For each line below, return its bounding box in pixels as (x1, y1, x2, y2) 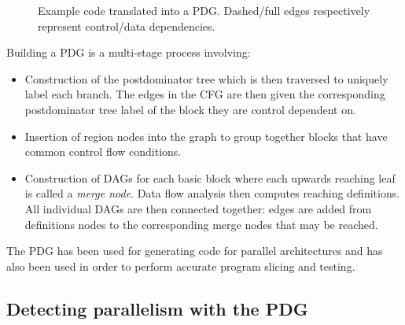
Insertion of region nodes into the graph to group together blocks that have (24, 127, 388, 144)
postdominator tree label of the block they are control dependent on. (24, 101, 356, 117)
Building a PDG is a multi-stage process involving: (6, 44, 251, 61)
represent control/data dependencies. (38, 17, 215, 34)
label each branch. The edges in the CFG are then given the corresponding (24, 86, 385, 102)
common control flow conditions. (24, 143, 182, 160)
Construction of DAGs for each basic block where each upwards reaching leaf (24, 169, 396, 186)
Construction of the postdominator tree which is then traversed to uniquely (24, 70, 388, 87)
